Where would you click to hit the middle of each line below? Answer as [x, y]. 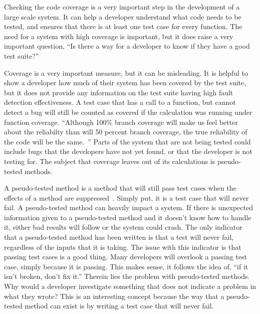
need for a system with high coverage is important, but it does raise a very [119, 36]
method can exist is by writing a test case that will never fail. [119, 306]
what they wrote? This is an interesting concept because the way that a [114, 296]
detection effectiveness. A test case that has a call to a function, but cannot [120, 102]
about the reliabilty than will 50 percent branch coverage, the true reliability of [126, 132]
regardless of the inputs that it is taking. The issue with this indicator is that [123, 247]
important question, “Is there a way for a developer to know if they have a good [127, 46]
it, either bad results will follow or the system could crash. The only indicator [123, 227]
